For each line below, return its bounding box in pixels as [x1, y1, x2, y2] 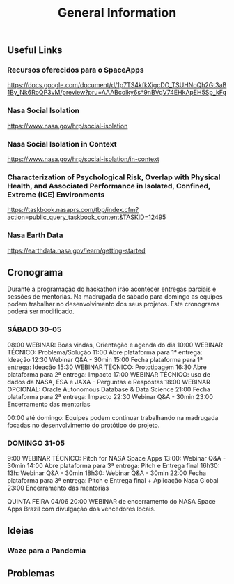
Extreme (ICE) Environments [7, 190, 105, 200]
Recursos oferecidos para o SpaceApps [7, 65, 144, 75]
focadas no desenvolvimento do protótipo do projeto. [7, 421, 160, 429]
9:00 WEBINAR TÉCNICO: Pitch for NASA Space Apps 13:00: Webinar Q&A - [7, 454, 226, 463]
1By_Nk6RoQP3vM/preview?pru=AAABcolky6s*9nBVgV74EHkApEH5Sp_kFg [7, 89, 227, 97]
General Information [57, 5, 177, 21]
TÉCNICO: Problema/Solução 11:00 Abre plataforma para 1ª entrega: [7, 347, 203, 357]
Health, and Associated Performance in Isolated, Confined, [7, 181, 211, 190]
